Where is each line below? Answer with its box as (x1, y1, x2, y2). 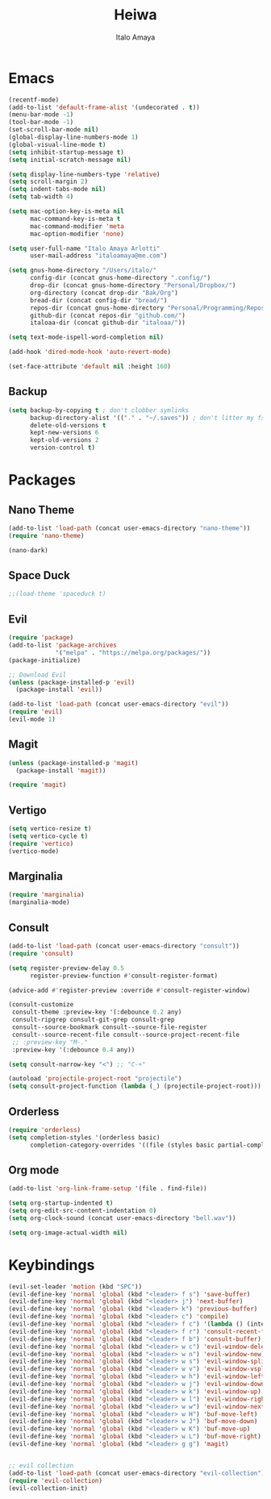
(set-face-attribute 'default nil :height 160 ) (8, 363, 172, 371)
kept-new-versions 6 (29, 429, 99, 437)
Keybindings (8, 1255, 95, 1274)
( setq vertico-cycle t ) (8, 832, 89, 840)
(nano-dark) (8, 546, 48, 554)
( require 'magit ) (8, 781, 67, 789)
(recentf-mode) (8, 95, 60, 104)
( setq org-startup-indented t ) (8, 1199, 114, 1207)
